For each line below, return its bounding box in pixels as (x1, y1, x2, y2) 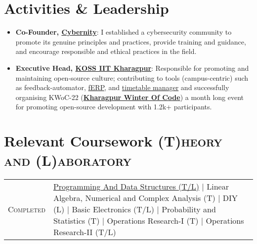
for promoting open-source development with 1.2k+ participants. (15, 101, 212, 112)
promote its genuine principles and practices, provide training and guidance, (15, 36, 246, 47)
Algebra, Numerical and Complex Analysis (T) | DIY (53, 192, 238, 204)
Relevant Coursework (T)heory (4, 131, 222, 151)
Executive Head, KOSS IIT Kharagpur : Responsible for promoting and (15, 62, 249, 73)
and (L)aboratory (4, 150, 131, 170)
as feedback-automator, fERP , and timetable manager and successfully (15, 82, 229, 93)
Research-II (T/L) (53, 226, 116, 238)
